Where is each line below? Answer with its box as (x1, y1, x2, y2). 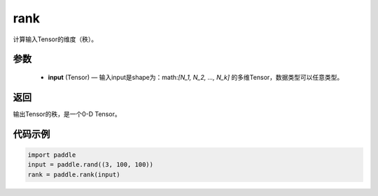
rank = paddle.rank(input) (27, 170, 120, 178)
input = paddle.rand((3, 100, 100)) (27, 161, 154, 169)
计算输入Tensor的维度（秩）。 (13, 35, 98, 43)
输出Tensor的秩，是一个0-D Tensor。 (13, 109, 122, 118)
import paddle (27, 150, 76, 159)
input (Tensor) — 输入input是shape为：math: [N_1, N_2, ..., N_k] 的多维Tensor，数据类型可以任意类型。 (48, 73, 344, 81)
